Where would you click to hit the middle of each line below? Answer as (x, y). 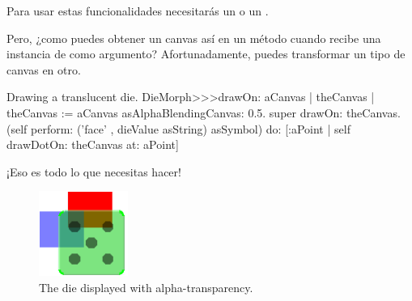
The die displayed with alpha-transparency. (146, 287)
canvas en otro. (44, 69)
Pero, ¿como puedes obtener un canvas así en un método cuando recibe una (194, 38)
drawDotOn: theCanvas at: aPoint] (93, 144)
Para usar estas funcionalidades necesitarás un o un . (138, 11)
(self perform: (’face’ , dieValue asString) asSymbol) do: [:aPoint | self (178, 128)
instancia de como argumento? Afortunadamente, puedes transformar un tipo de (206, 54)
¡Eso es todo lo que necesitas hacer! (94, 171)
